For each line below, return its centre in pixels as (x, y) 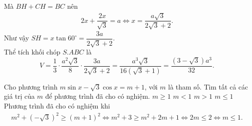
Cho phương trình (31, 86)
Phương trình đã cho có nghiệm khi (57, 106)
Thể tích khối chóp (32, 52)
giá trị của (20, 96)
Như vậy (17, 38)
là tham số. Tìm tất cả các (208, 86)
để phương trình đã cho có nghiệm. (98, 96)
